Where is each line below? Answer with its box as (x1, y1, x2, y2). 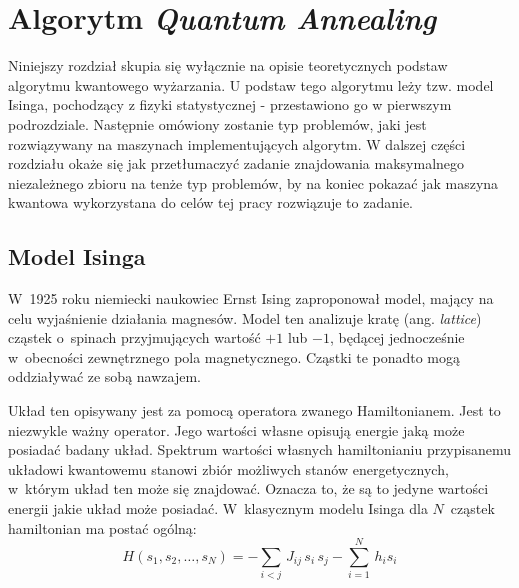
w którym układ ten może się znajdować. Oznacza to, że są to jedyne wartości (8, 478, 489, 499)
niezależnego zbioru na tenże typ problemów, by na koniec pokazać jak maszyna (8, 172, 499, 193)
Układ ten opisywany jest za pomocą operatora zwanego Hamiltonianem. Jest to (8, 400, 501, 421)
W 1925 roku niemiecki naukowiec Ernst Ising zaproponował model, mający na (8, 288, 494, 309)
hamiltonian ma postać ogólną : (8, 517, 197, 538)
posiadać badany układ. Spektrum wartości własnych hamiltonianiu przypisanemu (8, 439, 512, 460)
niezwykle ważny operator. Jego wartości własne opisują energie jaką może (8, 419, 465, 440)
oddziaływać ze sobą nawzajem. (8, 366, 201, 387)
